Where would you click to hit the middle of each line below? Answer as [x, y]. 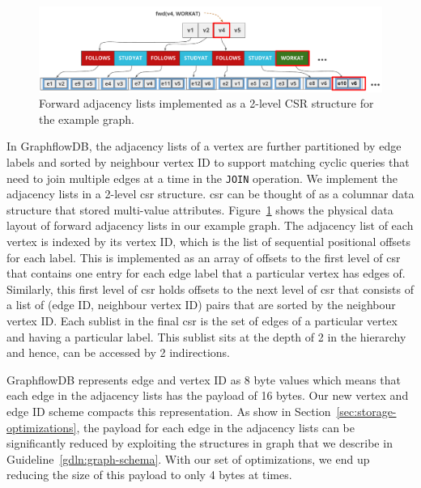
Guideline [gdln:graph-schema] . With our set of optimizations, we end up [188, 458]
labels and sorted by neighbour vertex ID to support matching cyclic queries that [208, 161]
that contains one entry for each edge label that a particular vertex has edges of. [206, 273]
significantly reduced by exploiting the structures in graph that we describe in [200, 443]
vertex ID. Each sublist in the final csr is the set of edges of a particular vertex [202, 320]
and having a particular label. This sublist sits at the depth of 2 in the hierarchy [206, 336]
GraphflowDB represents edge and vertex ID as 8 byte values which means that [204, 379]
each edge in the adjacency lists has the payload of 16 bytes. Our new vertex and [208, 395]
